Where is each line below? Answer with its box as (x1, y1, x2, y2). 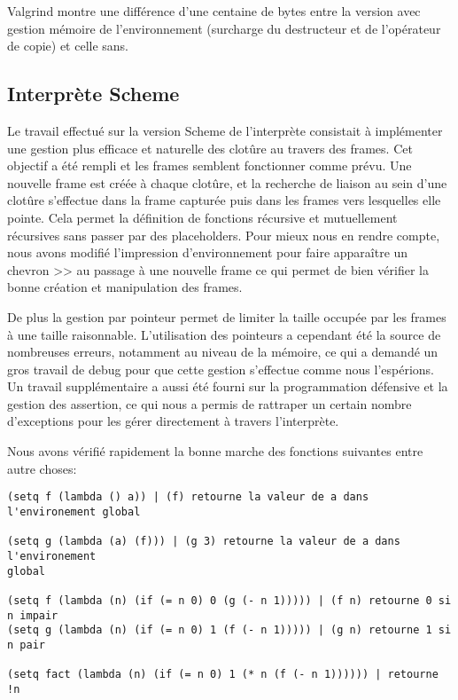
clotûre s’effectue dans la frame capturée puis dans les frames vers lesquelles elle (7, 191, 441, 209)
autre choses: (7, 459, 77, 477)
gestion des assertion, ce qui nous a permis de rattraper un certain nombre (7, 394, 412, 413)
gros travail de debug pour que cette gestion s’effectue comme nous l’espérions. (7, 359, 435, 378)
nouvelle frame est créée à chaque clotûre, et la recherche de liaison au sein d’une (7, 173, 447, 192)
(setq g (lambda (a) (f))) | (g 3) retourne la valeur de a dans (7, 535, 400, 548)
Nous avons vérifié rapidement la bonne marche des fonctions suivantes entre (7, 442, 423, 460)
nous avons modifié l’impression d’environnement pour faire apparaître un (7, 243, 408, 262)
